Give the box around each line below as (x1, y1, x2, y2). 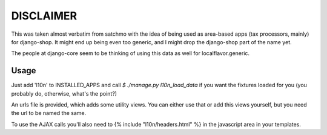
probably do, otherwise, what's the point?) (11, 90, 117, 97)
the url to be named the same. (11, 110, 87, 117)
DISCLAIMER (11, 9, 78, 22)
